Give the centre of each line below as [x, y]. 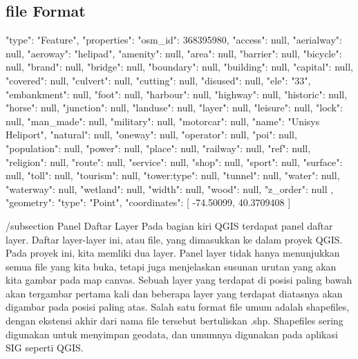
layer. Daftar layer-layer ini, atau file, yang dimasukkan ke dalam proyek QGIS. [174, 239]
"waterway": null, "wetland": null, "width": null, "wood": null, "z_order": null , [170, 188]
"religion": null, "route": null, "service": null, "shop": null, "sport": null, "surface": [174, 162]
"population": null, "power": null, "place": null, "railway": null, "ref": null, [158, 148]
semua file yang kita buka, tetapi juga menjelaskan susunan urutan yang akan [171, 266]
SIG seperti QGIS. [45, 348]
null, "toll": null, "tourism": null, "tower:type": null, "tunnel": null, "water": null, [173, 175]
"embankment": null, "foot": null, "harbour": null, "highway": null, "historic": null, [177, 94]
